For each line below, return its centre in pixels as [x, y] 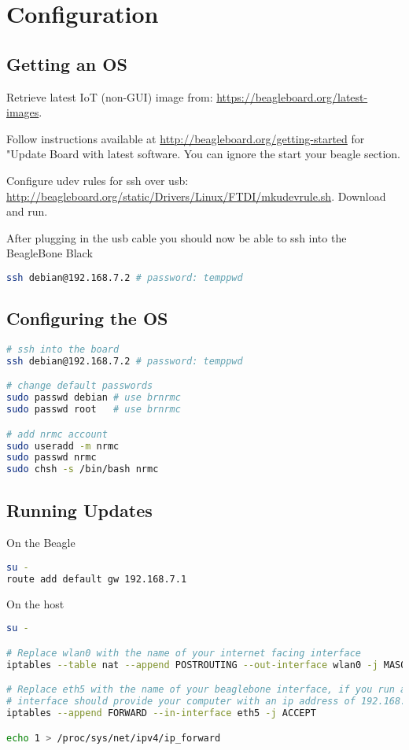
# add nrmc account [57, 434]
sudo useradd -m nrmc [63, 446]
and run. [27, 211]
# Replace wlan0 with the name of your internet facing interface [184, 653]
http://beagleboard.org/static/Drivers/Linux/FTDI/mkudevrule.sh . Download [196, 196]
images [23, 112]
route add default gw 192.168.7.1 [97, 579]
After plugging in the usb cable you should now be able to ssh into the [177, 237]
